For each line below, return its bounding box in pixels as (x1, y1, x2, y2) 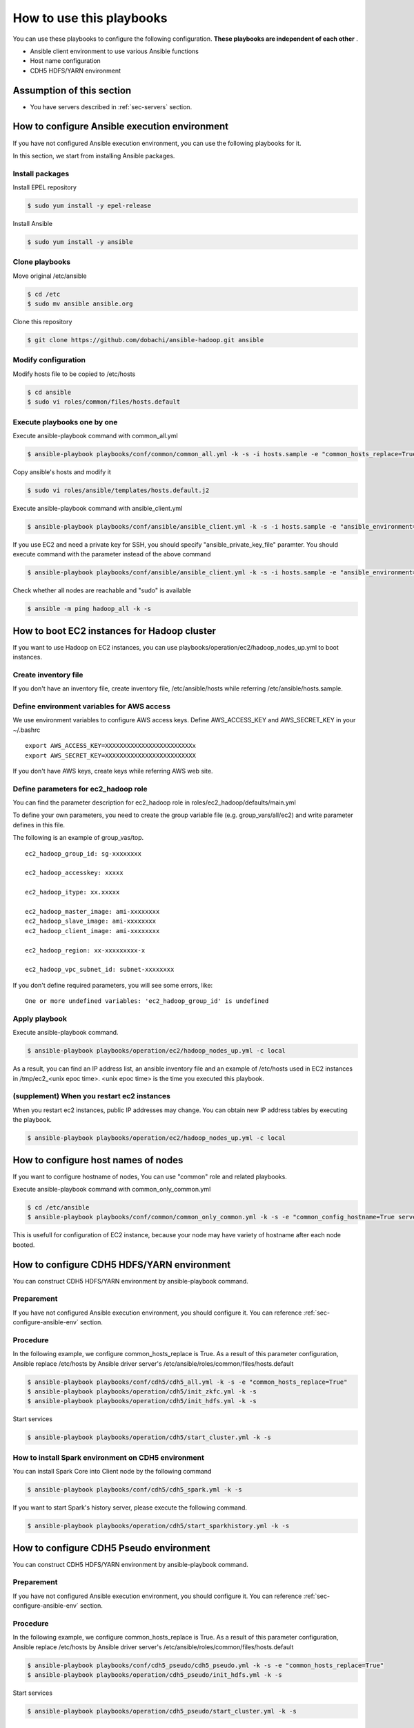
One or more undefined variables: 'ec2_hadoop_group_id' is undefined (25, 997, 269, 1005)
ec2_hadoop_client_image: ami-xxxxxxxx (25, 927, 160, 935)
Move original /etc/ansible (12, 272, 87, 280)
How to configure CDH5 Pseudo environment (12, 1542, 210, 1554)
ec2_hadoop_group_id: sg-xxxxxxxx (25, 849, 141, 857)
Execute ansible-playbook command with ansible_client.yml (12, 504, 183, 512)
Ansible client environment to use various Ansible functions (30, 47, 199, 55)
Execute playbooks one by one (12, 417, 118, 426)
